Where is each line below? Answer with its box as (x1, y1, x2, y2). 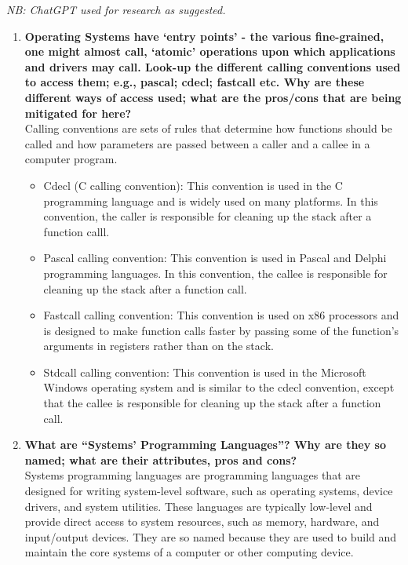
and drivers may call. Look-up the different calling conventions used (24, 58, 401, 75)
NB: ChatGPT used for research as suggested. (6, 2, 226, 17)
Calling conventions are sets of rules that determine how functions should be (24, 120, 392, 137)
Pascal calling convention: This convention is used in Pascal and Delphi (43, 250, 387, 266)
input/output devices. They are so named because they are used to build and (24, 528, 397, 545)
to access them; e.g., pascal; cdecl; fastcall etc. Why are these (24, 74, 365, 90)
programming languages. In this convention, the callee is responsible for (43, 264, 388, 281)
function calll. (43, 223, 110, 239)
